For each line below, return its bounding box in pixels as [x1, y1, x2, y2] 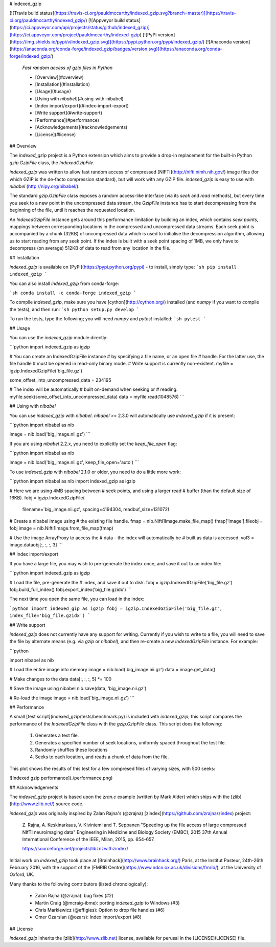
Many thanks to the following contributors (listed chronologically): [9, 880, 148, 887]
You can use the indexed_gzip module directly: [9, 335, 108, 341]
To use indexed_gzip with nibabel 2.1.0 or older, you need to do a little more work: [9, 469, 181, 475]
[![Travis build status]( [9, 10, 56, 16]
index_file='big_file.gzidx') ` [9, 613, 90, 619]
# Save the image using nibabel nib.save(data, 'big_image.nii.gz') [9, 686, 147, 692]
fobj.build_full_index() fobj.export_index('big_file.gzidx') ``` [9, 586, 132, 592]
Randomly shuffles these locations [35, 746, 108, 753]
